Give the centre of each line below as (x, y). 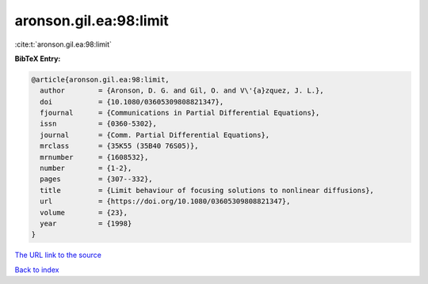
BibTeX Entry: (38, 59)
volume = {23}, (84, 212)
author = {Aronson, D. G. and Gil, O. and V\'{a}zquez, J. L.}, (182, 91)
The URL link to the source (58, 255)
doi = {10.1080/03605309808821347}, (132, 102)
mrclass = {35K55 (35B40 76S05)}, (119, 146)
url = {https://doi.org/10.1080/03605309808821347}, (165, 201)
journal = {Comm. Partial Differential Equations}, (155, 135)
